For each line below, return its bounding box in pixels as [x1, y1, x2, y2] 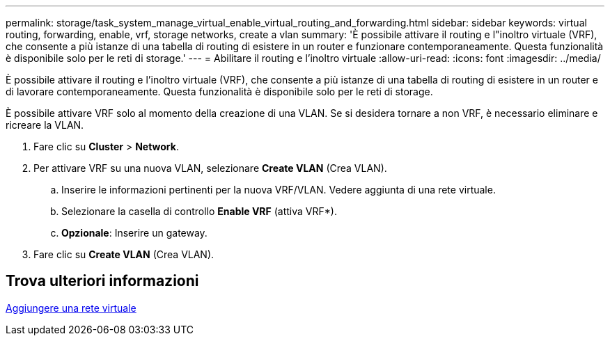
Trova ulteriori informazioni [6, 272, 199, 290]
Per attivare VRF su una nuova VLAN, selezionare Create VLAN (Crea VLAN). [33, 162, 387, 174]
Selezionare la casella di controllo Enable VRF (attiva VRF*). [61, 205, 337, 217]
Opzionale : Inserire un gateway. [61, 227, 208, 239]
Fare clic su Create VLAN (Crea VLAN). [33, 248, 214, 260]
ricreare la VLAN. [6, 119, 84, 131]
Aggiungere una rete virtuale [6, 301, 136, 314]
